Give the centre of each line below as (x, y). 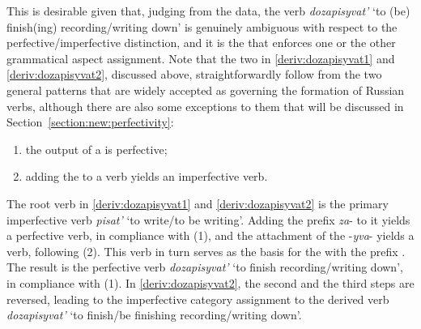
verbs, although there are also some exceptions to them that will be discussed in (205, 106)
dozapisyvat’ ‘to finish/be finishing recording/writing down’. (154, 315)
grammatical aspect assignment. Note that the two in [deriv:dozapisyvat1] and (201, 58)
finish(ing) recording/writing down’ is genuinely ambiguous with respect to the (202, 26)
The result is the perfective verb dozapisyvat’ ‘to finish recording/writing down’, (205, 267)
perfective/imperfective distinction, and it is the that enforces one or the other (201, 43)
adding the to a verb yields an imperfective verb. (147, 176)
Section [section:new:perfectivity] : (90, 122)
